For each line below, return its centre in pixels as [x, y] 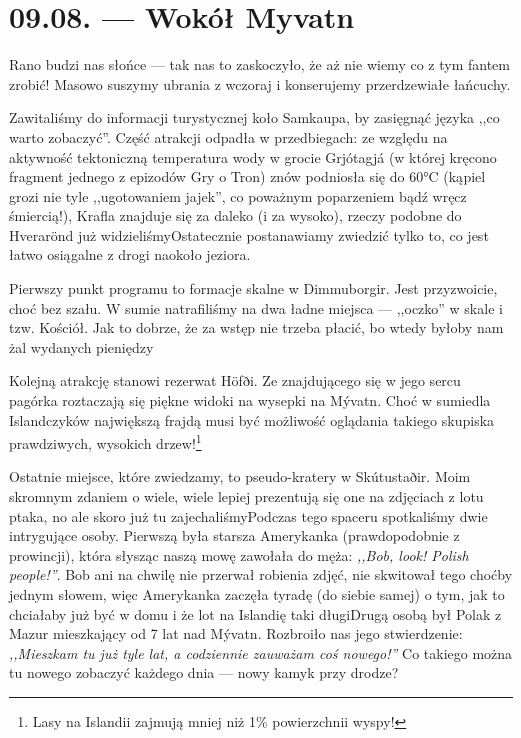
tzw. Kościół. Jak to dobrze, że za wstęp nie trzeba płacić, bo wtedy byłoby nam [256, 327]
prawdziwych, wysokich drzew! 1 [105, 441]
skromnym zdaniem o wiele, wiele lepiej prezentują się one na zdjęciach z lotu [246, 496]
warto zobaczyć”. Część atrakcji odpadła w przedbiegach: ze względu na [228, 136]
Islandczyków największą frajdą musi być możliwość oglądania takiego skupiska [252, 419]
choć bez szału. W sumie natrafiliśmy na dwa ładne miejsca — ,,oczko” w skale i [256, 307]
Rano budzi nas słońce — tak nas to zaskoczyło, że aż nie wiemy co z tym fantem [259, 64]
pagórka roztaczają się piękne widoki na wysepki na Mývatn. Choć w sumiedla [250, 400]
